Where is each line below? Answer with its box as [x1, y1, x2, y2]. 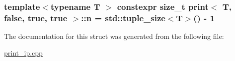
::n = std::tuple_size [81, 11, 165, 24]
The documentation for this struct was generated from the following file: [4, 31, 224, 41]
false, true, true [4, 11, 68, 24]
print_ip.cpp [4, 47, 43, 58]
